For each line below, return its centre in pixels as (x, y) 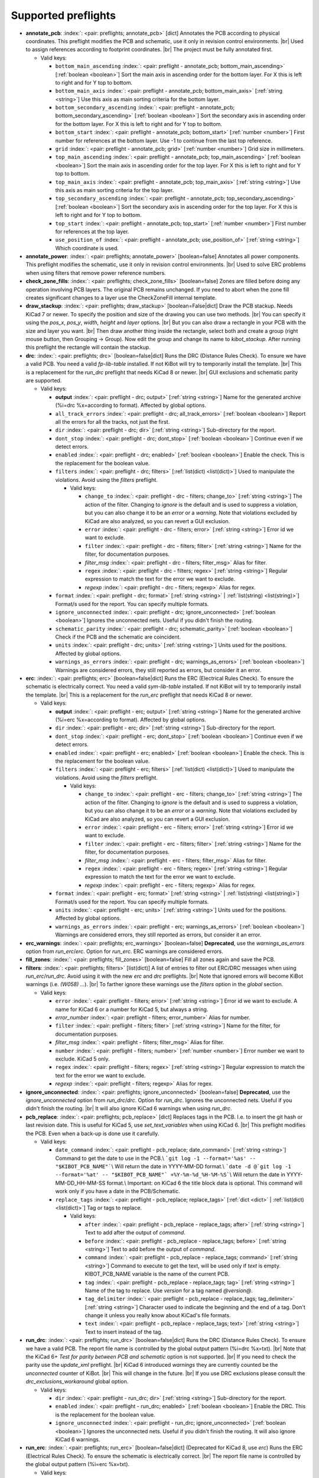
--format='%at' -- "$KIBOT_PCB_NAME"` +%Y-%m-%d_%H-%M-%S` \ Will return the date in (170, 1175)
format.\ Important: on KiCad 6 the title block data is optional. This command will (204, 1183)
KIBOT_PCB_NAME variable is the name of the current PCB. (157, 1274)
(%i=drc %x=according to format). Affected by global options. (131, 406)
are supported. (44, 380)
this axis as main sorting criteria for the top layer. (115, 190)
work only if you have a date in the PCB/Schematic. (118, 1191)
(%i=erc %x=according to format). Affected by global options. (131, 719)
